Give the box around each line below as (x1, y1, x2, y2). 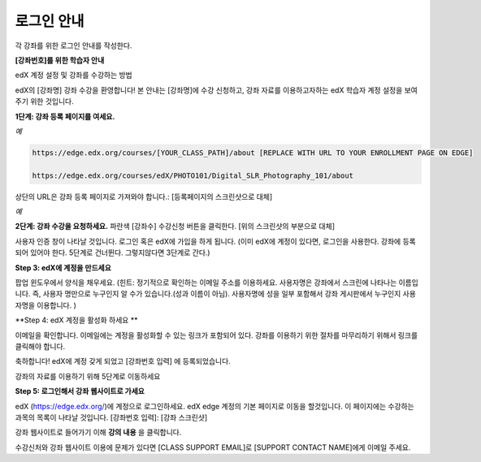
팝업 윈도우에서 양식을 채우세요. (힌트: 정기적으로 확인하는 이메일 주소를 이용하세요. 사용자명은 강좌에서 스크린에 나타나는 (15, 277, 397, 287)
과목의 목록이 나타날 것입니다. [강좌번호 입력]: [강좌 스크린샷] (15, 412, 208, 422)
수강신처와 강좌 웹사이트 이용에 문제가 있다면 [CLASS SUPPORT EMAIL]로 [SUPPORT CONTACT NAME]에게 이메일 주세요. (15, 443, 411, 452)
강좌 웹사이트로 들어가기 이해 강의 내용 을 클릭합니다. (15, 427, 182, 438)
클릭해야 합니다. (15, 341, 66, 351)
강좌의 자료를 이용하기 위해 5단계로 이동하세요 (15, 371, 161, 381)
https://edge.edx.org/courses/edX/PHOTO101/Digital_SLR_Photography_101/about (32, 171, 353, 180)
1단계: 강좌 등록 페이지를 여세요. (15, 111, 115, 121)
